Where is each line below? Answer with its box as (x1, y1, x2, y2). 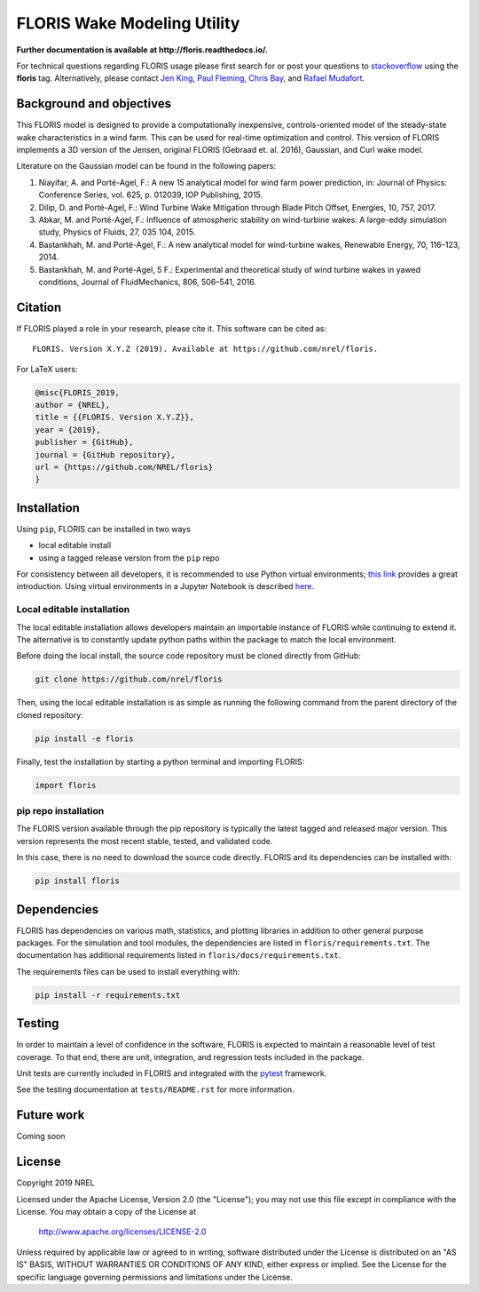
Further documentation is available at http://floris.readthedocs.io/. (16, 44, 269, 55)
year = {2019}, (35, 425, 101, 435)
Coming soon (16, 1131, 66, 1142)
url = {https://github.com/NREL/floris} (35, 462, 213, 472)
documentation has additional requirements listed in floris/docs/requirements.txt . (16, 950, 342, 961)
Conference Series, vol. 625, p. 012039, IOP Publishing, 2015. (38, 189, 263, 200)
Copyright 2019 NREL (16, 1177, 95, 1188)
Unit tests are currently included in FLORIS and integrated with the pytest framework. (16, 1068, 327, 1079)
